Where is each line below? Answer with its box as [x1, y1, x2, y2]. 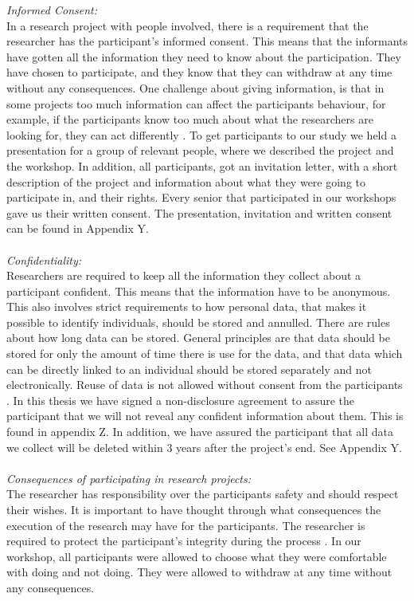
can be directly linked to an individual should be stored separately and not [6, 360, 372, 377]
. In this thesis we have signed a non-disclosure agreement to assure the [6, 391, 354, 408]
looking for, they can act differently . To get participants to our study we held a [6, 126, 396, 143]
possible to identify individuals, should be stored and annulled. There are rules [6, 313, 390, 330]
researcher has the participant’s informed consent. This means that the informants [6, 33, 408, 49]
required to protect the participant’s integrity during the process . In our [6, 532, 361, 549]
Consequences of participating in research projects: [6, 469, 252, 486]
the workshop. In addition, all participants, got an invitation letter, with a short [6, 157, 398, 174]
